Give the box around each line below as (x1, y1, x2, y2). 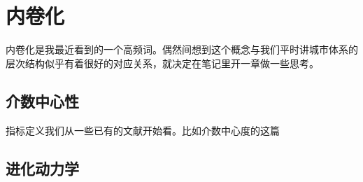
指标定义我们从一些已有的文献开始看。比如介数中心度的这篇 (6, 122, 280, 137)
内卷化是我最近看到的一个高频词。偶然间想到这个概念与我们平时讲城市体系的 (6, 42, 358, 57)
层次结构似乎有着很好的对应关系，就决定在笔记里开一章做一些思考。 (6, 55, 319, 70)
